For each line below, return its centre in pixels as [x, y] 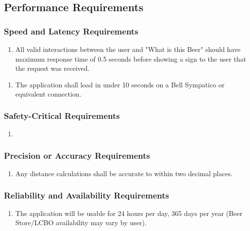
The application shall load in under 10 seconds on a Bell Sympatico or [120, 84]
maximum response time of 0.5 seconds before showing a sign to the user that [131, 58]
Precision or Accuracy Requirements [77, 155]
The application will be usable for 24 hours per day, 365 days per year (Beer [129, 213]
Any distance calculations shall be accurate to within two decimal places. [124, 173]
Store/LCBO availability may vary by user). [81, 223]
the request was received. [52, 68]
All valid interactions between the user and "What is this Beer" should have [128, 49]
